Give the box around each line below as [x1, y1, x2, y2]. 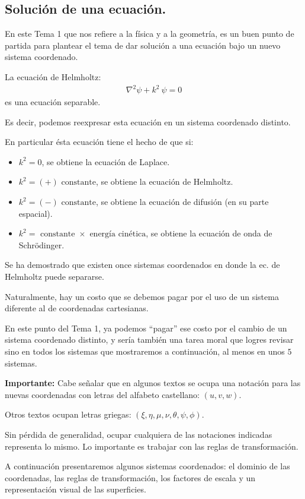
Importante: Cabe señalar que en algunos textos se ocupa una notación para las [5, 377, 301, 389]
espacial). [18, 207, 53, 219]
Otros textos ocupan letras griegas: [5, 408, 131, 421]
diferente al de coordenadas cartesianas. [5, 302, 149, 314]
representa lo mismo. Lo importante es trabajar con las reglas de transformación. [5, 440, 298, 452]
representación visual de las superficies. [5, 483, 146, 495]
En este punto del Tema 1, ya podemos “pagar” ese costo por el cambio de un [5, 321, 287, 334]
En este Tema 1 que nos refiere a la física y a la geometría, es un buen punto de [5, 27, 294, 40]
